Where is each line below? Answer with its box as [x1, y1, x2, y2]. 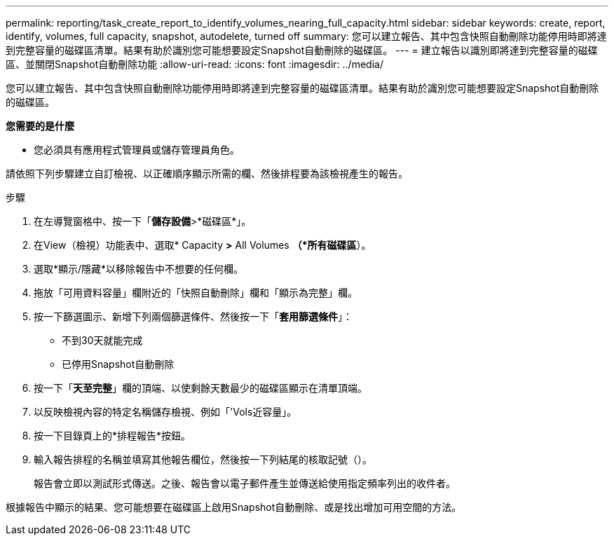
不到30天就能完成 [62, 334, 143, 346]
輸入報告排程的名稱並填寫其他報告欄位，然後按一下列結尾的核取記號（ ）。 [34, 453, 372, 465]
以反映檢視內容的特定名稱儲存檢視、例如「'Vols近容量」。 [34, 406, 297, 418]
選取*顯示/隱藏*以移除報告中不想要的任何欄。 [34, 263, 244, 275]
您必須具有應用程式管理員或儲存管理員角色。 [34, 144, 240, 156]
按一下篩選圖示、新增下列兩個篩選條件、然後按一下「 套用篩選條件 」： [34, 310, 353, 322]
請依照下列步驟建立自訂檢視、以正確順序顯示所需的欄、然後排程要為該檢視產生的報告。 [6, 167, 408, 179]
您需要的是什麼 [6, 120, 74, 132]
